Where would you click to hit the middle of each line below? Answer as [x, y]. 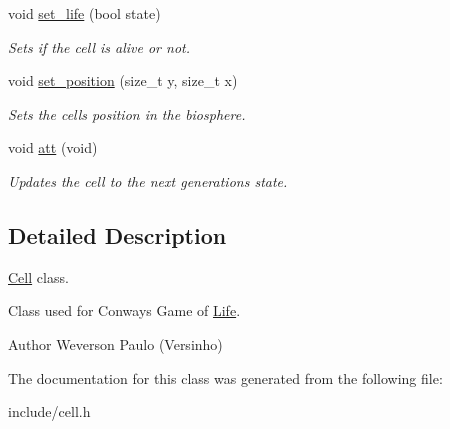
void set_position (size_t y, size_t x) [123, 80]
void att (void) [53, 147]
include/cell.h [49, 411]
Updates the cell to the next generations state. [148, 180]
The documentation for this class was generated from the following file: [225, 377]
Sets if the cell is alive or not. [99, 46]
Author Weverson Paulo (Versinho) [115, 343]
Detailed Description [117, 234]
